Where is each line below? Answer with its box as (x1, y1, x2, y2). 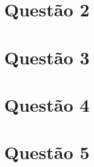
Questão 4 (4, 92, 90, 117)
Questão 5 (4, 140, 90, 165)
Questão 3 (4, 44, 90, 69)
